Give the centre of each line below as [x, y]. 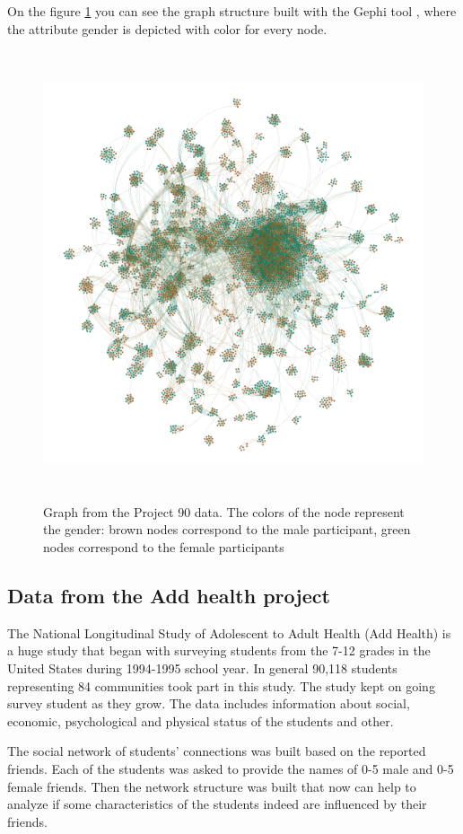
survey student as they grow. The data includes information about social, [209, 703]
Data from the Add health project [169, 595]
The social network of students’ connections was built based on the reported [217, 751]
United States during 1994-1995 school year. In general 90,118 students [202, 667]
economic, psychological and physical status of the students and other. [201, 720]
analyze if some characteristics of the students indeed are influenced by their [217, 804]
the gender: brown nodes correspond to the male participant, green [227, 529]
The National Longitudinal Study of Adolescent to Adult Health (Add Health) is [229, 632]
